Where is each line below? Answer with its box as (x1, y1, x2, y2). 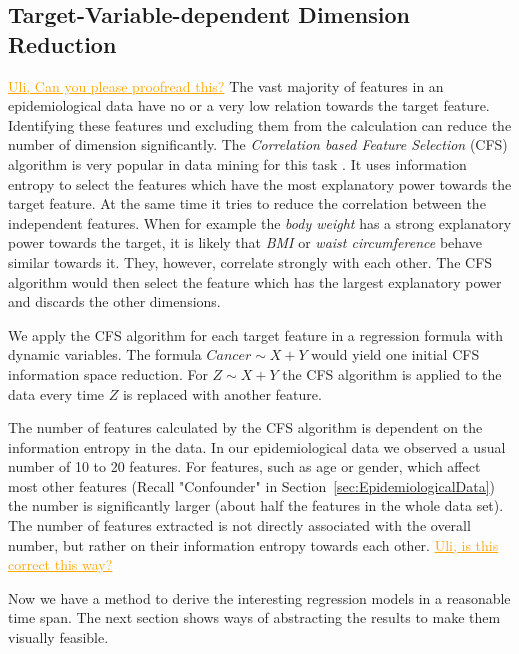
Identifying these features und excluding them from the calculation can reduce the (8, 114, 512, 135)
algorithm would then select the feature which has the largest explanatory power (8, 271, 502, 292)
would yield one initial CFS (311, 344, 480, 365)
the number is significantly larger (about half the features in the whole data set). (8, 495, 504, 516)
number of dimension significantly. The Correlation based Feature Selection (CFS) (8, 134, 508, 155)
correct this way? (8, 554, 113, 575)
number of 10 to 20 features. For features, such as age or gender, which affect (8, 456, 481, 477)
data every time (8, 383, 105, 404)
